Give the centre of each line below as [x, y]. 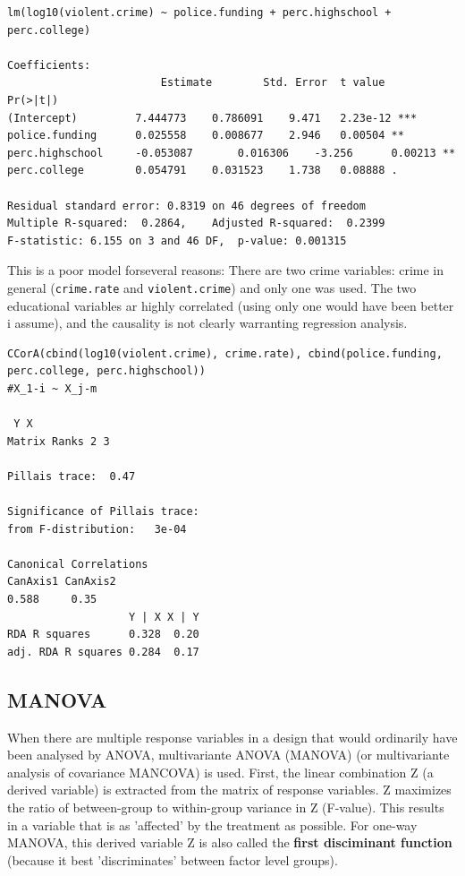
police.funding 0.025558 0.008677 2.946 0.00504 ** [206, 136]
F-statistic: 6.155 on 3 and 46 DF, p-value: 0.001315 [177, 240]
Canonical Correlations [78, 564]
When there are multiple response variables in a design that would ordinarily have [232, 737]
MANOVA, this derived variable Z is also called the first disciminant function [230, 842]
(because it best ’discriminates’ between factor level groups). [173, 859]
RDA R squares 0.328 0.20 [103, 635]
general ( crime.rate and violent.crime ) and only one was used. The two [212, 287]
